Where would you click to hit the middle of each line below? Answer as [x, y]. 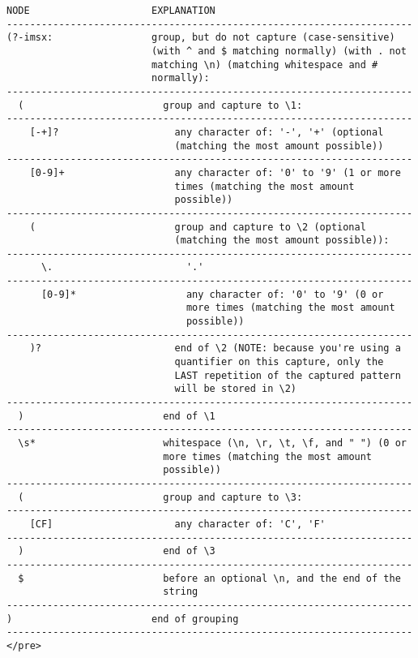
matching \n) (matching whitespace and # [264, 65]
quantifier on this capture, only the [279, 362]
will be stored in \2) [235, 389]
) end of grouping [123, 619]
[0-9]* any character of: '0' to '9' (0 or [212, 294]
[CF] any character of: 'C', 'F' [177, 524]
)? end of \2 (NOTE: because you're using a [215, 348]
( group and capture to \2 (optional [198, 227]
